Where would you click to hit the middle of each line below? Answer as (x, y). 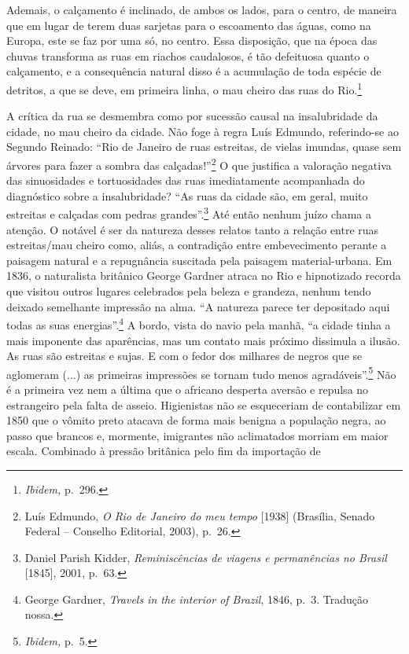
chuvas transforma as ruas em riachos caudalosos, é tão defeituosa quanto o (188, 55)
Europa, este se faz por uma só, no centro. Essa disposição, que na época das (192, 40)
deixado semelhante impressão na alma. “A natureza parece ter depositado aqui (198, 306)
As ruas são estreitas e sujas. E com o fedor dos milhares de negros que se (184, 356)
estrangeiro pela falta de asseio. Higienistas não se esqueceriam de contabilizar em (204, 404)
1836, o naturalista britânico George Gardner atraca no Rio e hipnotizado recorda (204, 276)
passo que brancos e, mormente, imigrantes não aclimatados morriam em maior (197, 435)
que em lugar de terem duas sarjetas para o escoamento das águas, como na (189, 25)
